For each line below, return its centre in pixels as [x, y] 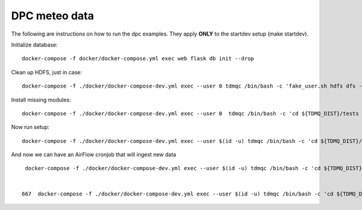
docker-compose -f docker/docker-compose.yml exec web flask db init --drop [138, 59]
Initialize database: [34, 45]
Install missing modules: [41, 100]
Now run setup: [30, 127]
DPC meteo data [52, 16]
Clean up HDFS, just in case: [47, 72]
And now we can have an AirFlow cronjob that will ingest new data [94, 154]
